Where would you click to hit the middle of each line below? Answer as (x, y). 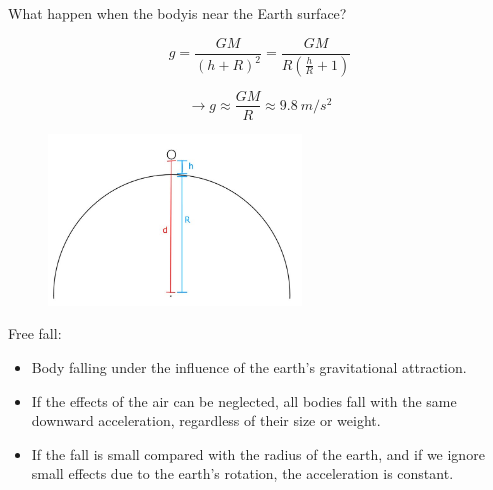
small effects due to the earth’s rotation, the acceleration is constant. (242, 473)
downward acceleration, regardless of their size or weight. (206, 420)
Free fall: (35, 333)
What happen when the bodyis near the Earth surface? (177, 13)
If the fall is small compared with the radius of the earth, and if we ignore (258, 453)
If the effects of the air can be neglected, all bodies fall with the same (244, 400)
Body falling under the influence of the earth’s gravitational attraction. (249, 366)
